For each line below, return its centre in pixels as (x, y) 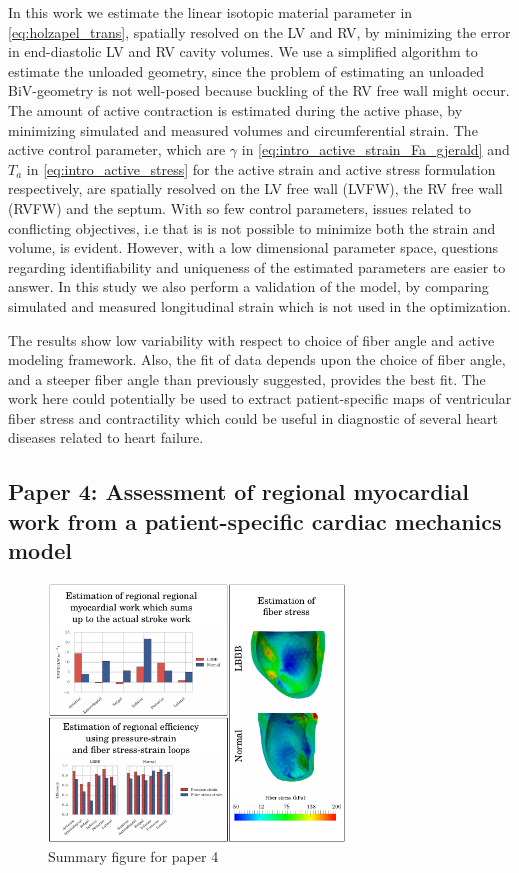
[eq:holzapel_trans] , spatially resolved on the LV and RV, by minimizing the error (259, 31)
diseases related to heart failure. (106, 437)
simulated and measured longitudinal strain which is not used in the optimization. (259, 305)
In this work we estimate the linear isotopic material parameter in (210, 12)
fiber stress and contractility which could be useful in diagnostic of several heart (253, 417)
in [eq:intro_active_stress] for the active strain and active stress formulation (261, 168)
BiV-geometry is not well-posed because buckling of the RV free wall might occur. (259, 90)
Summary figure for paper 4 (133, 855)
